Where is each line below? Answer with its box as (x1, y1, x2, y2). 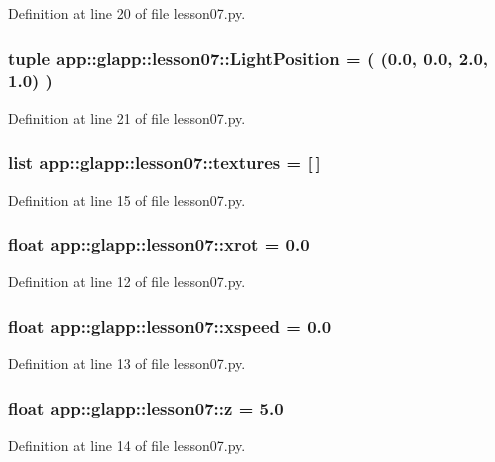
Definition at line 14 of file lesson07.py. (8, 434, 246, 455)
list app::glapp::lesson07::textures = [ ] (8, 150, 321, 175)
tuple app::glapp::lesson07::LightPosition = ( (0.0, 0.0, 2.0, (8, 45, 489, 70)
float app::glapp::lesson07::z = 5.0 (8, 395, 284, 420)
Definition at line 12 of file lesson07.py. (8, 271, 246, 292)
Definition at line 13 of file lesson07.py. (8, 353, 246, 374)
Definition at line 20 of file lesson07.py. (8, 3, 246, 23)
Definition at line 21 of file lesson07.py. (8, 107, 246, 128)
